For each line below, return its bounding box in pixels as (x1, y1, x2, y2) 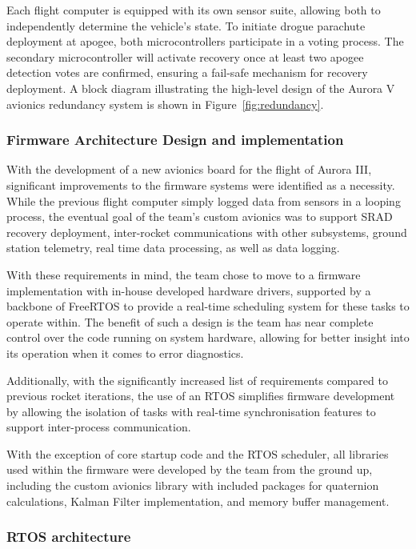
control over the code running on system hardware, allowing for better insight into (6, 329, 410, 346)
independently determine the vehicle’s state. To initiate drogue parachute (6, 17, 366, 34)
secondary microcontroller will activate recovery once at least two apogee (6, 48, 364, 65)
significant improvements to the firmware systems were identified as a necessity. (6, 176, 395, 193)
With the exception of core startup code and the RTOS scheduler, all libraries (6, 445, 389, 462)
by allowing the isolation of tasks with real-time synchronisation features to (6, 403, 376, 419)
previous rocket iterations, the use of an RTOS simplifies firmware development (6, 387, 395, 404)
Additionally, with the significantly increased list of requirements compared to (6, 371, 388, 388)
